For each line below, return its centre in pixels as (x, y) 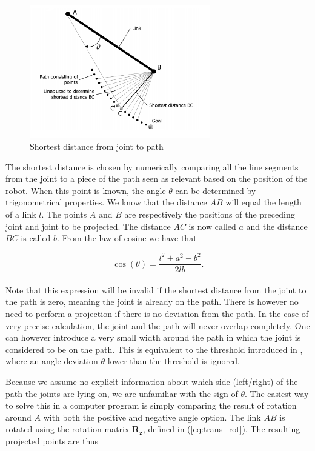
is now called (212, 226)
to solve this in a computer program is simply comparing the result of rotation (151, 405)
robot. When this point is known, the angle (86, 190)
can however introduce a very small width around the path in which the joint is (153, 337)
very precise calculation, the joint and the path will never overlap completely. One (158, 325)
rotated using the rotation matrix (68, 429)
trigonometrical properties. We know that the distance (106, 202)
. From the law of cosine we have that (127, 238)
